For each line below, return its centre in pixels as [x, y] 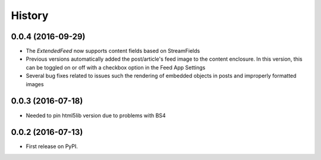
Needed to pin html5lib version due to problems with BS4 [96, 115]
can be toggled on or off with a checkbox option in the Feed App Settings [116, 67]
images [35, 84]
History [30, 15]
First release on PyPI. [52, 146]
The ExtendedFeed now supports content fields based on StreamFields [113, 51]
